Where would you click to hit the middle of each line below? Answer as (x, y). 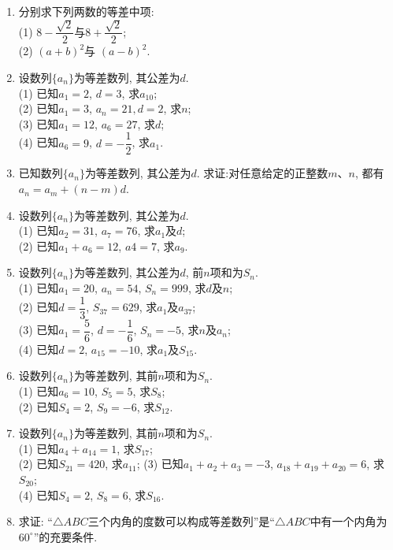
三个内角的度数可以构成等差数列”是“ (181, 521)
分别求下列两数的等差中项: (86, 11)
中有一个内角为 (349, 521)
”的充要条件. (65, 536)
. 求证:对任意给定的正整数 (262, 173)
